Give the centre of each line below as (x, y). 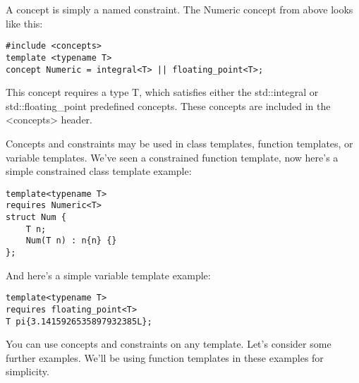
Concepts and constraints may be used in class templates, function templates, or (179, 143)
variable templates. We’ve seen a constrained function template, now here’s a (172, 157)
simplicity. (28, 371)
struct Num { (36, 218)
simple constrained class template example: (99, 171)
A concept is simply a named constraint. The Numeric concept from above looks (179, 9)
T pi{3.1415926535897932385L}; (79, 321)
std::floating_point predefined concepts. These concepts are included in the (168, 105)
